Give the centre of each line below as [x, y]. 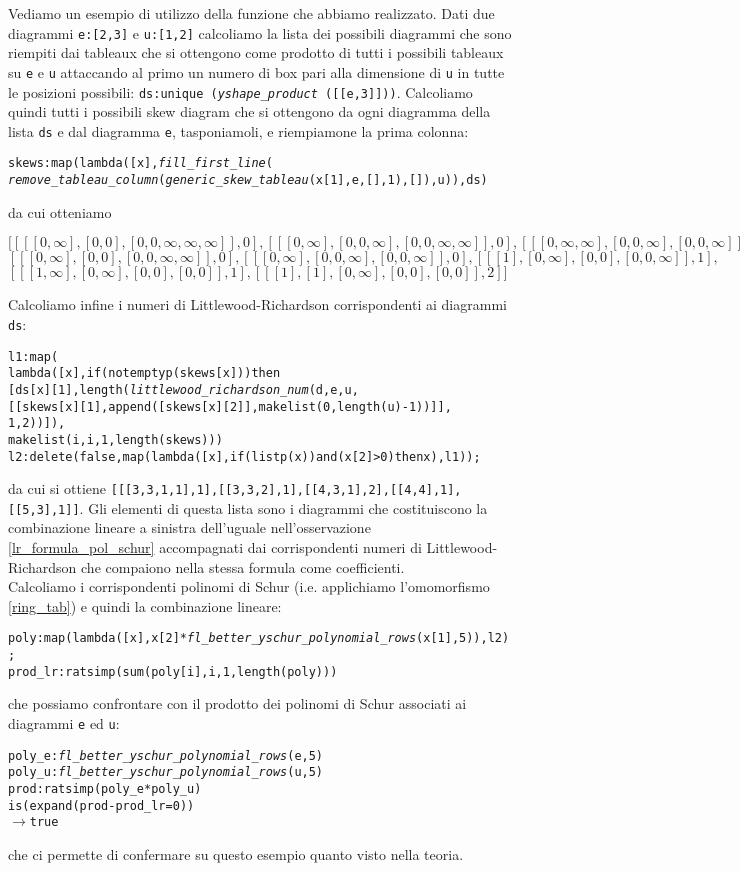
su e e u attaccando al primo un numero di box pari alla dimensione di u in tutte [256, 71]
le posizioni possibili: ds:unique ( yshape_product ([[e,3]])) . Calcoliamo [240, 91]
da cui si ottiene [57, 488]
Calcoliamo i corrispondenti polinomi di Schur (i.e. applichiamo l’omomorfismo [249, 586]
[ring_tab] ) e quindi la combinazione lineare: [145, 605]
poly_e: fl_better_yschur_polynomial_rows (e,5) [166, 755]
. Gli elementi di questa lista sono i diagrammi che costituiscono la [283, 507]
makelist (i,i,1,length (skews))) [115, 439]
